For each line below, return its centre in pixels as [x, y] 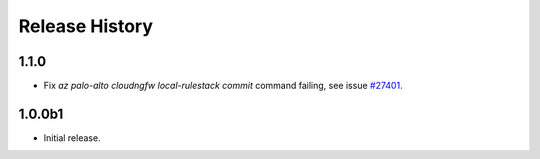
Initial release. [72, 137]
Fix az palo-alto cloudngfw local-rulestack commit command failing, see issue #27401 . [223, 86]
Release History [86, 26]
